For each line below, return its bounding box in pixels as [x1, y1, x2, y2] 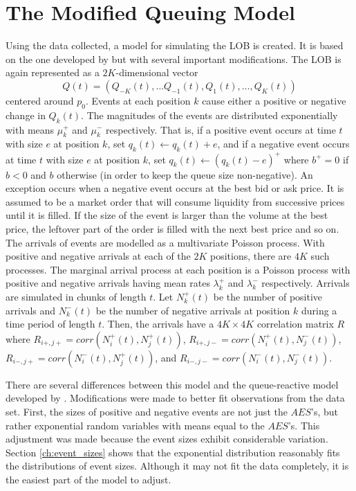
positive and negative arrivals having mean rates [6, 276, 210, 290]
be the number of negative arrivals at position [95, 303, 290, 317]
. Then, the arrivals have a [102, 316, 214, 331]
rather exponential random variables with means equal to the [6, 418, 265, 432]
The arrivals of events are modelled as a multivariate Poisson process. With [6, 235, 325, 249]
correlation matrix [256, 316, 334, 331]
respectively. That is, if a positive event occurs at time [106, 122, 336, 136]
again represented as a [6, 65, 100, 80]
